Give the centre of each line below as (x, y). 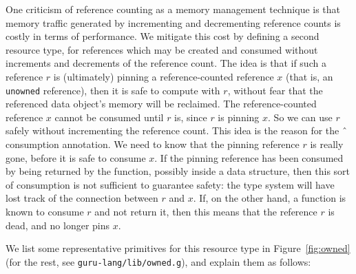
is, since (191, 117)
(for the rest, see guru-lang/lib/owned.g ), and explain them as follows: (158, 261)
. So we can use (300, 117)
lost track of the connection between (82, 198)
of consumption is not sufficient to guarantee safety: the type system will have (170, 184)
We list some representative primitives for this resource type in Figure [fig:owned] (178, 248)
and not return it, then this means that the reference (206, 211)
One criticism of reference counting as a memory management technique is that (173, 9)
